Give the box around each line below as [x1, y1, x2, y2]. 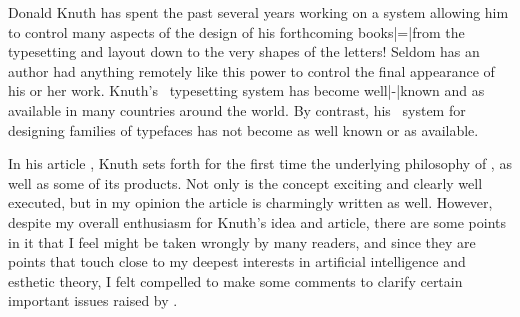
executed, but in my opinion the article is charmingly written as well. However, [8, 192, 493, 213]
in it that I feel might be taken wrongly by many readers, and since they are [8, 231, 476, 252]
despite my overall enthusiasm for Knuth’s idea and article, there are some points [8, 211, 507, 232]
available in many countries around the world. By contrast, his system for [8, 99, 466, 120]
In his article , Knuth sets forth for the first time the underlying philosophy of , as [8, 153, 512, 174]
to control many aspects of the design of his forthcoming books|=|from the [8, 21, 465, 42]
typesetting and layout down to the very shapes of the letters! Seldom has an [8, 41, 480, 62]
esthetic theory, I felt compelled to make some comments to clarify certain [8, 270, 463, 291]
